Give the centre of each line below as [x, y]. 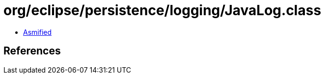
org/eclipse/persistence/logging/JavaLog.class [162, 10]
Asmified [38, 32]
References [32, 51]
